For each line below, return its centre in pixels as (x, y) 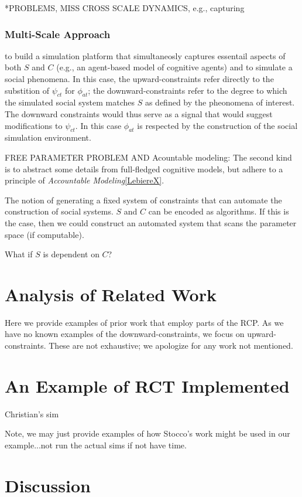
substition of (27, 90)
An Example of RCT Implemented (147, 385)
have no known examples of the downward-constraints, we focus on (125, 334)
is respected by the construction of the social (217, 125)
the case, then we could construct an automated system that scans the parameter (151, 222)
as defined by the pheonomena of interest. (220, 102)
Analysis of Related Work (111, 294)
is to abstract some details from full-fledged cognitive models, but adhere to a (144, 168)
